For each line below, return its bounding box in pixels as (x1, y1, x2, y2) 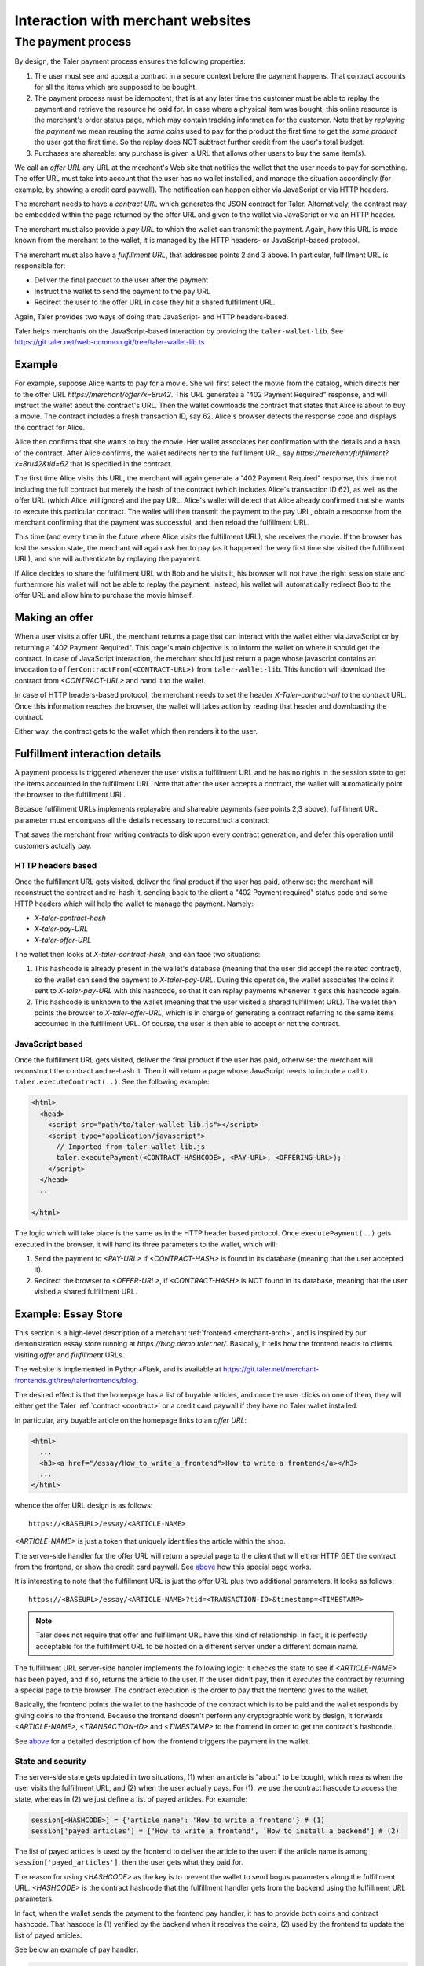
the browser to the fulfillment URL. (14, 790, 126, 800)
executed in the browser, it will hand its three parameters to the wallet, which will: (14, 1239, 278, 1249)
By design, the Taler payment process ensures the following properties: (14, 57, 247, 66)
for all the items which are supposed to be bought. (34, 83, 198, 92)
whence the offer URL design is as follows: (14, 1500, 153, 1510)
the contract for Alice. (14, 422, 86, 432)
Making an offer (14, 611, 94, 624)
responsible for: (14, 261, 66, 271)
